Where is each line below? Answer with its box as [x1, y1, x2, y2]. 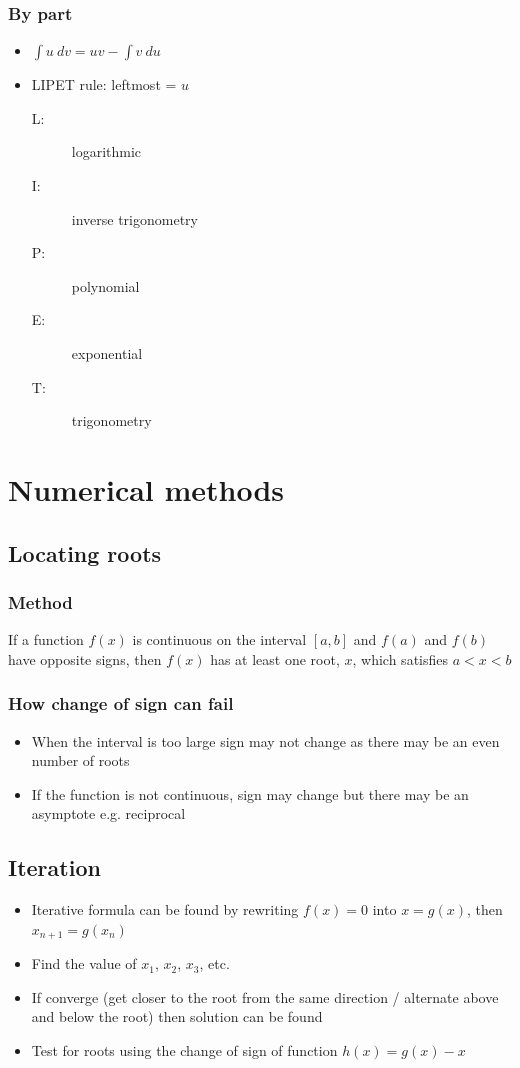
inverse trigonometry [71, 208, 198, 229]
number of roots [31, 750, 130, 771]
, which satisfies [352, 648, 449, 669]
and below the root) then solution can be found [31, 1006, 323, 1027]
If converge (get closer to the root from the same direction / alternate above [31, 986, 499, 1007]
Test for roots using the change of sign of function [31, 1039, 338, 1060]
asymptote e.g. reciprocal [31, 803, 186, 824]
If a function [8, 629, 84, 650]
